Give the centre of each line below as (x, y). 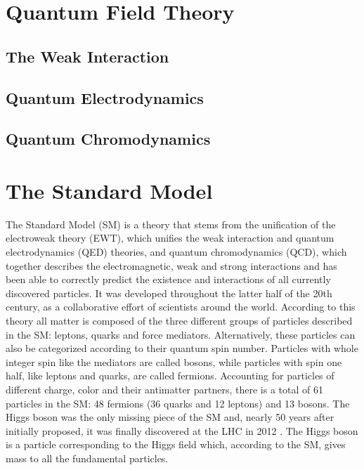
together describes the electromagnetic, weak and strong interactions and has (171, 265)
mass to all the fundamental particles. (87, 458)
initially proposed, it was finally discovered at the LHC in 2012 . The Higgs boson (182, 430)
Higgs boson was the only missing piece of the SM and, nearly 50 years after (170, 417)
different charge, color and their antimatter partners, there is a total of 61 (164, 389)
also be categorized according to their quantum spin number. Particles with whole (182, 348)
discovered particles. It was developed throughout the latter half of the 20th (169, 293)
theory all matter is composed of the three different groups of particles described (179, 320)
